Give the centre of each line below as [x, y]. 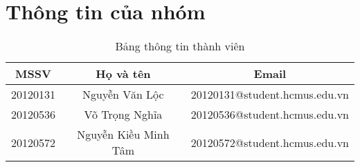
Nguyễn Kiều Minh [123, 135]
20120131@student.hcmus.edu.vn [270, 95]
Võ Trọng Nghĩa [123, 115]
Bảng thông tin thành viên [180, 46]
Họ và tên [123, 74]
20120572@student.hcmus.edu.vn [270, 142]
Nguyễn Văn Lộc [123, 95]
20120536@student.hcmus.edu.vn [270, 115]
